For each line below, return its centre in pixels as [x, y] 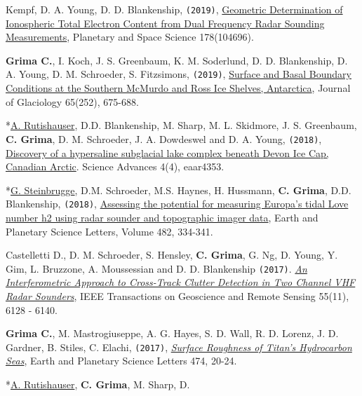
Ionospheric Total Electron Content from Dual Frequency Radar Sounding [165, 23]
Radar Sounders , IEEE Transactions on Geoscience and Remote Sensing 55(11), [177, 296]
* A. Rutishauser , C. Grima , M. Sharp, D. [98, 384]
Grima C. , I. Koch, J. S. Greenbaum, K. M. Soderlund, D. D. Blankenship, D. [177, 60]
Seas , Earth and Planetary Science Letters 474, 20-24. [121, 361]
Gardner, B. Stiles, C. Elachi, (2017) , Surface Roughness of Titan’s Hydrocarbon [179, 347]
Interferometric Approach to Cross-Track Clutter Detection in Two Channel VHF [181, 282]
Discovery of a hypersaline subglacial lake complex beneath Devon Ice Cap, [167, 152]
